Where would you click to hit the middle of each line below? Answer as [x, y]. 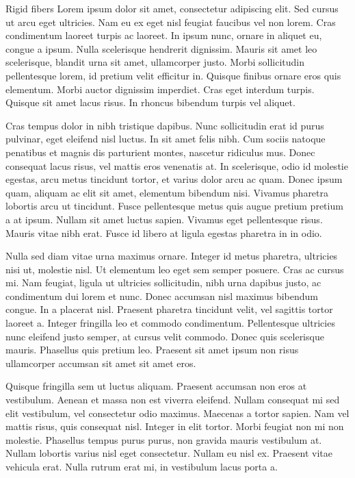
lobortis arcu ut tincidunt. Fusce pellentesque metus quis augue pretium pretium [174, 206]
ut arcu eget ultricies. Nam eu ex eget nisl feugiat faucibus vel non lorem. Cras [171, 22]
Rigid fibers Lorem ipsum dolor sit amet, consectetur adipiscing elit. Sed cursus [172, 8]
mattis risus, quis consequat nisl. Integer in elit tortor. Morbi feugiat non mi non [175, 426]
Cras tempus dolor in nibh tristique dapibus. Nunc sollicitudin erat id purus [165, 125]
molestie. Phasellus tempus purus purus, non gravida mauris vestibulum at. [164, 439]
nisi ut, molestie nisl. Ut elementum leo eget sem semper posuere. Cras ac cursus [175, 269]
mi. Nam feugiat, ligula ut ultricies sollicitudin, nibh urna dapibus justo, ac [163, 282]
